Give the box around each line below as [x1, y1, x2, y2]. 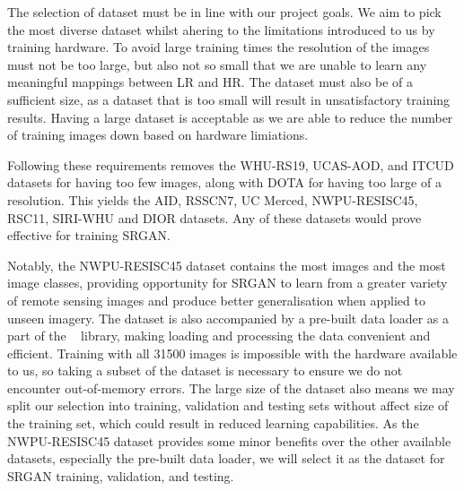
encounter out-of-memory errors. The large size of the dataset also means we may [7, 378, 455, 397]
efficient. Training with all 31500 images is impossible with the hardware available [7, 343, 458, 362]
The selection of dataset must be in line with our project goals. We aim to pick [7, 3, 442, 21]
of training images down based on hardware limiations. [7, 125, 309, 144]
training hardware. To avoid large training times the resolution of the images [7, 38, 430, 56]
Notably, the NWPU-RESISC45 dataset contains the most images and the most [7, 255, 446, 274]
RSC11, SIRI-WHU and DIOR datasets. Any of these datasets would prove [7, 208, 422, 227]
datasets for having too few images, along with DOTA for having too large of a [7, 173, 442, 192]
